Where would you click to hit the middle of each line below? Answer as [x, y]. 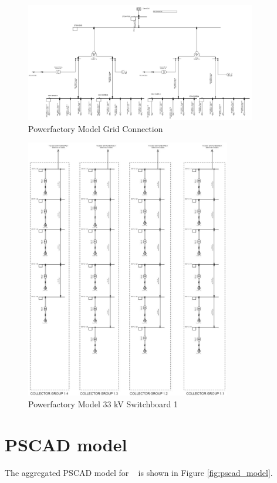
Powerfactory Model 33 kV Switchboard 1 [103, 403]
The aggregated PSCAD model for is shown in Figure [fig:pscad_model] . [139, 472]
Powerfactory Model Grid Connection [96, 128]
